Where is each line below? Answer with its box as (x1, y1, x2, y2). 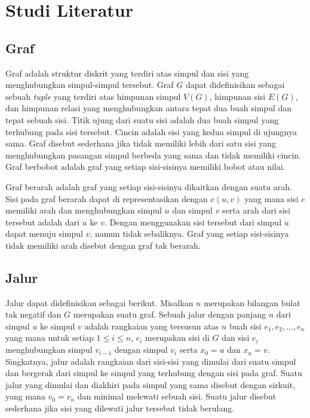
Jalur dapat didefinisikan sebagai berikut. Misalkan (5, 296, 194, 309)
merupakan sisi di (145, 331, 210, 344)
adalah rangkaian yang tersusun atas (84, 319, 219, 332)
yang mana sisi (244, 192, 299, 205)
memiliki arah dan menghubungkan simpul (5, 204, 162, 216)
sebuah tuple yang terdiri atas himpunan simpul (5, 90, 181, 102)
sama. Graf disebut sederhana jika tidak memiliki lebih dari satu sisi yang (5, 137, 276, 149)
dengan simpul (114, 343, 168, 356)
